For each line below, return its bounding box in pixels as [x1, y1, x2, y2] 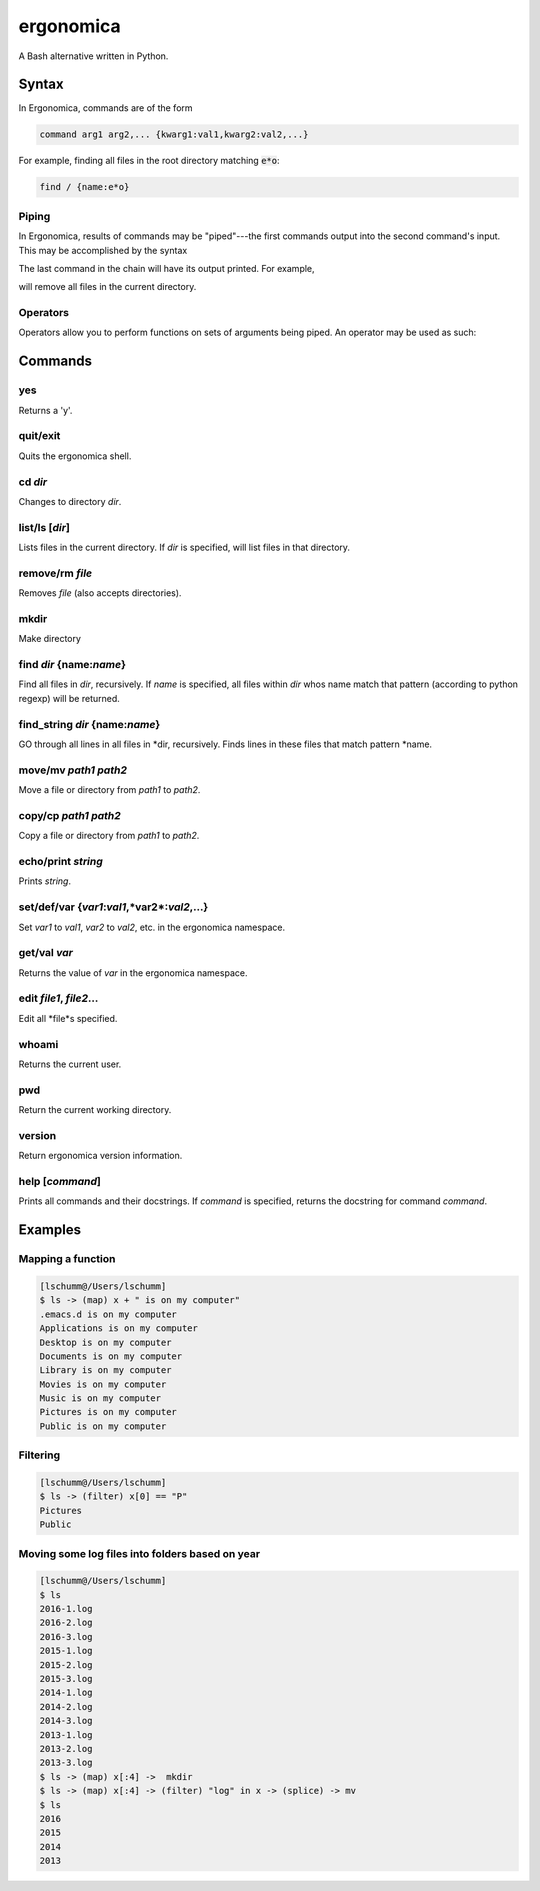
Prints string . [18, 875, 72, 887]
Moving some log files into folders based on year [18, 1546, 260, 1560]
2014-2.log [39, 1701, 93, 1712]
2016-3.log [39, 1631, 93, 1642]
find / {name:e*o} [39, 181, 130, 193]
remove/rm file [18, 566, 93, 580]
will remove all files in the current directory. [18, 281, 197, 293]
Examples [18, 1221, 82, 1239]
